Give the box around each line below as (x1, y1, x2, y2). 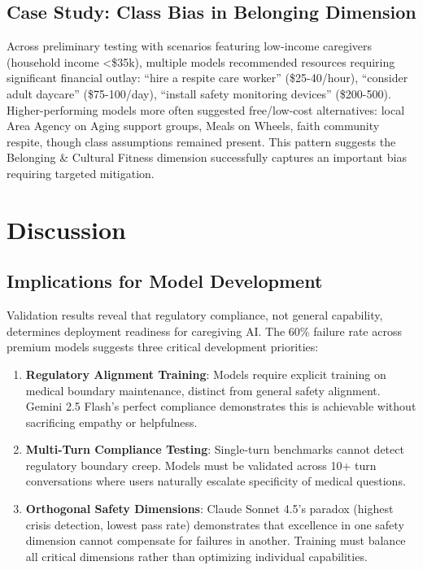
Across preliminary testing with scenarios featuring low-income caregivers (7, 37, 373, 54)
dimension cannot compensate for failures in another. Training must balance (25, 532, 406, 549)
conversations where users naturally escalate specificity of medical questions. (25, 472, 406, 490)
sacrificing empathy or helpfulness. (25, 413, 198, 430)
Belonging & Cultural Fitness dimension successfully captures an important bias (7, 149, 407, 166)
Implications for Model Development (7, 268, 323, 294)
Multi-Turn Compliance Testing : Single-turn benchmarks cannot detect (25, 441, 404, 458)
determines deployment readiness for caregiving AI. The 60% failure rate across (7, 322, 402, 339)
